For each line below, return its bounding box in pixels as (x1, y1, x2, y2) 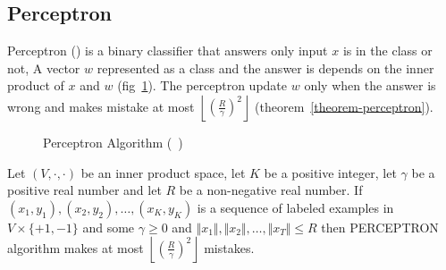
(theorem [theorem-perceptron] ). (255, 97, 433, 115)
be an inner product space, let (80, 163, 246, 181)
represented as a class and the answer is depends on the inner (97, 58, 434, 77)
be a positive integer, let (264, 163, 397, 181)
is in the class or (342, 41, 433, 60)
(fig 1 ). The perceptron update (117, 76, 288, 95)
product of (7, 76, 64, 95)
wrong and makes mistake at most (7, 97, 195, 115)
